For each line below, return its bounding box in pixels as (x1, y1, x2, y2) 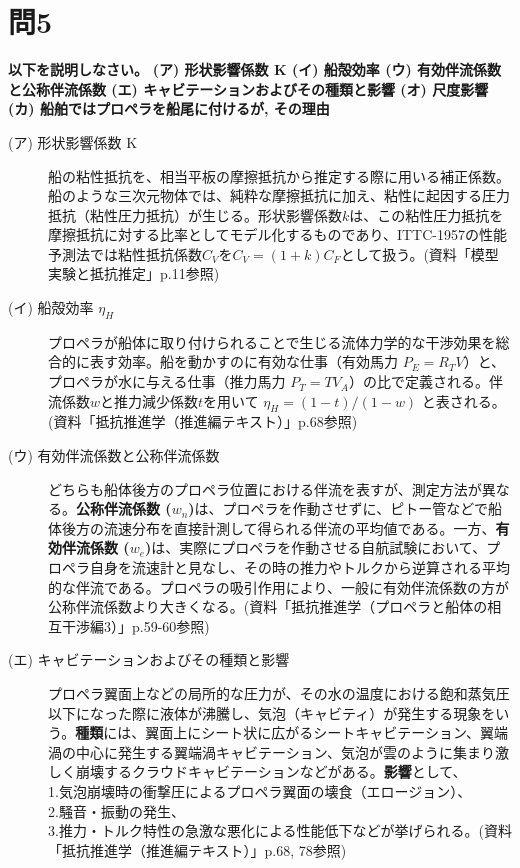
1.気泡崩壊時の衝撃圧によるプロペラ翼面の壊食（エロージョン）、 (48, 780, 472, 801)
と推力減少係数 (100, 390, 199, 411)
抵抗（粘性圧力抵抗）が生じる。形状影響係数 (48, 204, 342, 225)
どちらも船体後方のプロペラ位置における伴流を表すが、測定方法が (48, 478, 482, 499)
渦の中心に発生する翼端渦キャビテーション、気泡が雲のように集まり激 (48, 741, 509, 762)
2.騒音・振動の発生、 (48, 800, 185, 821)
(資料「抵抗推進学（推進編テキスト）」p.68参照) (48, 411, 358, 432)
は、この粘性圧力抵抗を (349, 204, 504, 225)
